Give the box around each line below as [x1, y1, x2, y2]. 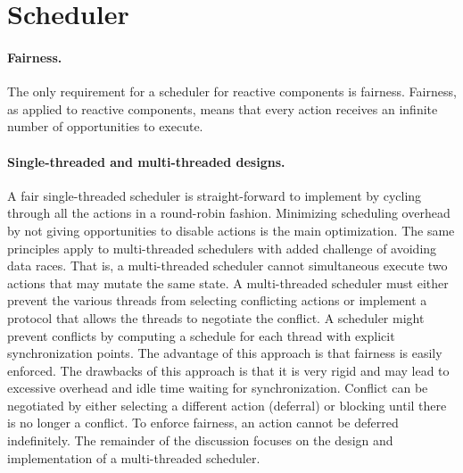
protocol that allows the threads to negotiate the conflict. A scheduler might [7, 308, 425, 327]
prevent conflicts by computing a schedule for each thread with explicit [7, 326, 395, 344]
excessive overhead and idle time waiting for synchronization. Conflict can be [7, 378, 428, 397]
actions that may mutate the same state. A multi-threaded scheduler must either [7, 273, 449, 292]
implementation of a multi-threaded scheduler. [7, 448, 260, 467]
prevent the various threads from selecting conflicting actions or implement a [7, 291, 427, 310]
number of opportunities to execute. [7, 117, 203, 136]
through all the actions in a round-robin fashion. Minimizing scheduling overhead [7, 203, 451, 222]
